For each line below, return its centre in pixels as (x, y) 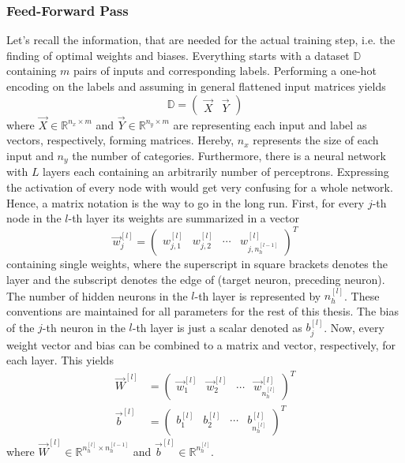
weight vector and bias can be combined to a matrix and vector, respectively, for (201, 344)
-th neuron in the (84, 327)
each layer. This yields (60, 360)
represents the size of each (316, 140)
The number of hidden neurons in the (97, 295)
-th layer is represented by (258, 295)
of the (21, 327)
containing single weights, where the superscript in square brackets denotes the (197, 264)
